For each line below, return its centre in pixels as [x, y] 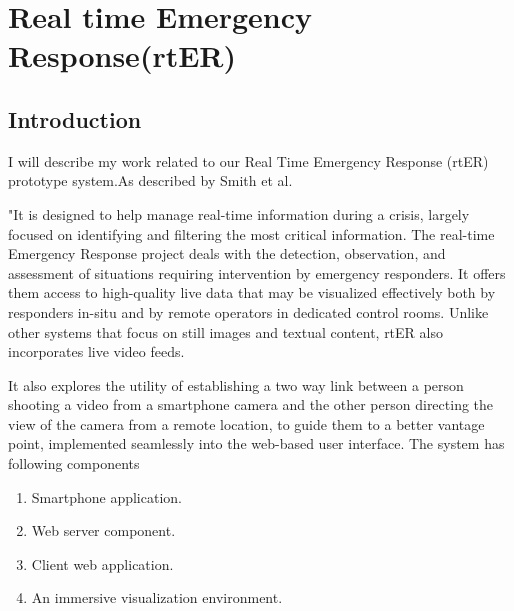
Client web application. [102, 563]
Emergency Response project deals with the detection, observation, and [227, 253]
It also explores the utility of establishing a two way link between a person [236, 384]
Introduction [75, 118]
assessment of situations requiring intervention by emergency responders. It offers [257, 272]
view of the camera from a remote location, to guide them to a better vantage [246, 423]
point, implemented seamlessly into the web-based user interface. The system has [256, 443]
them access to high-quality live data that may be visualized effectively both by [252, 292]
